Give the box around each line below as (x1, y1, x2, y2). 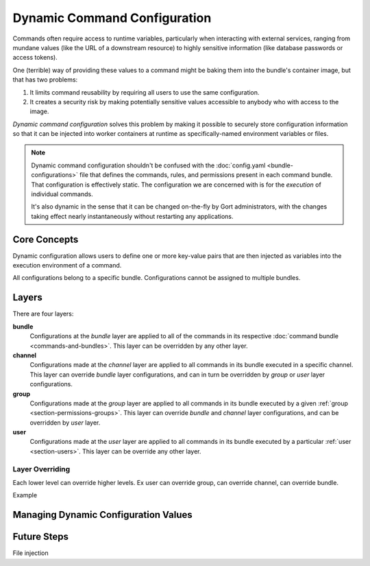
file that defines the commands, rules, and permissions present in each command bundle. (79, 171, 333, 179)
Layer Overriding (12, 464, 71, 473)
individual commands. (31, 190, 93, 198)
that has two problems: (12, 75, 78, 84)
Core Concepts (12, 233, 79, 245)
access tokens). (12, 54, 58, 62)
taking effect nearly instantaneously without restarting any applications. (31, 212, 234, 220)
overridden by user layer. (29, 418, 101, 427)
